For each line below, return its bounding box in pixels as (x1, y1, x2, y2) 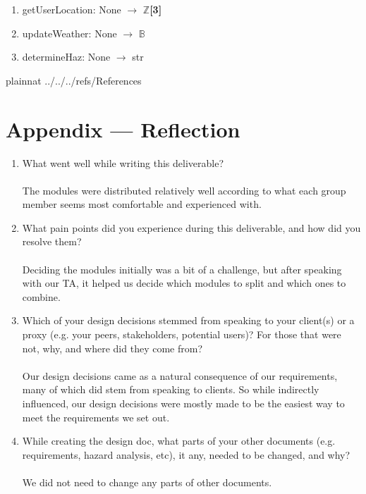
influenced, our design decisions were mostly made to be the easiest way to (22, 396, 345, 410)
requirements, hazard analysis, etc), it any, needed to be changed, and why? (22, 447, 350, 462)
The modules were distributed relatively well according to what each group (22, 183, 346, 197)
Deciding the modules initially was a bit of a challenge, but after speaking (22, 261, 342, 276)
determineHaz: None (22, 49, 111, 64)
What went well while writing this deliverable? (22, 155, 224, 170)
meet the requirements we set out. (22, 409, 170, 424)
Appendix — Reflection (6, 114, 240, 143)
